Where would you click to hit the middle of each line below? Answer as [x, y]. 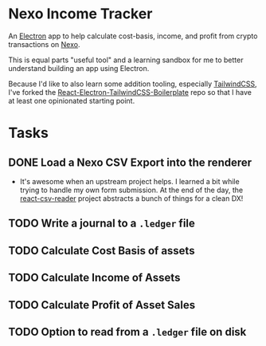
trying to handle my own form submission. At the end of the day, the [131, 190]
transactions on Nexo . [44, 44]
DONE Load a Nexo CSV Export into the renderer [130, 162]
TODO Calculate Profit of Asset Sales [102, 305]
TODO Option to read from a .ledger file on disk [127, 332]
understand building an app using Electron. [79, 68]
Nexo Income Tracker [80, 14]
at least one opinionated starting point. [72, 100]
